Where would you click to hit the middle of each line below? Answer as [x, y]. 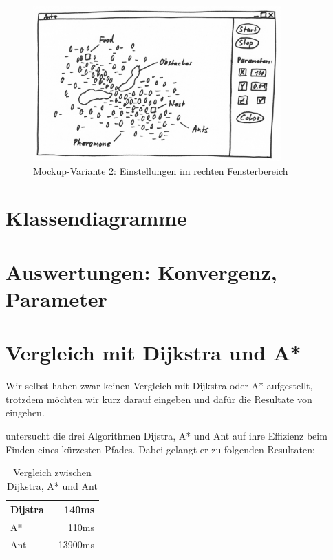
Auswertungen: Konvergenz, [141, 271]
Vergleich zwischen [52, 472]
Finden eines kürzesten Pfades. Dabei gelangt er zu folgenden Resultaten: [160, 449]
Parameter [56, 298]
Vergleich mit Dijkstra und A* [153, 353]
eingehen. [25, 412]
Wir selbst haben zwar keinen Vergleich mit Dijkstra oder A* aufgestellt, [159, 386]
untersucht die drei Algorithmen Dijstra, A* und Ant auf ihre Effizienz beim [166, 435]
